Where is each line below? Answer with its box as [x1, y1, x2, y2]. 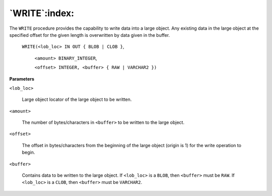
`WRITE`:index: [9, 8, 75, 19]
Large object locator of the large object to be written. [22, 96, 132, 103]
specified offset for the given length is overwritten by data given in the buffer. [9, 32, 170, 38]
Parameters [9, 76, 35, 82]
